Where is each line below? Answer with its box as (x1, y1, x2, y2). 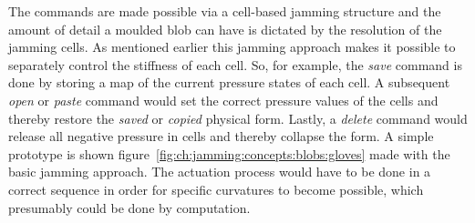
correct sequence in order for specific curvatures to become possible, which (8, 179, 424, 198)
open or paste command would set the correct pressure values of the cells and (8, 90, 439, 109)
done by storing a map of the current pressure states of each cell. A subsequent (8, 73, 450, 92)
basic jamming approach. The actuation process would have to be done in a (8, 162, 431, 181)
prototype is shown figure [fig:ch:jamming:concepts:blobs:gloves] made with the (8, 144, 450, 163)
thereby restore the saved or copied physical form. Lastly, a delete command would (8, 108, 468, 127)
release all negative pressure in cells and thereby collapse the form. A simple (8, 127, 434, 146)
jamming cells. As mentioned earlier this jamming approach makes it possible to (8, 37, 456, 56)
